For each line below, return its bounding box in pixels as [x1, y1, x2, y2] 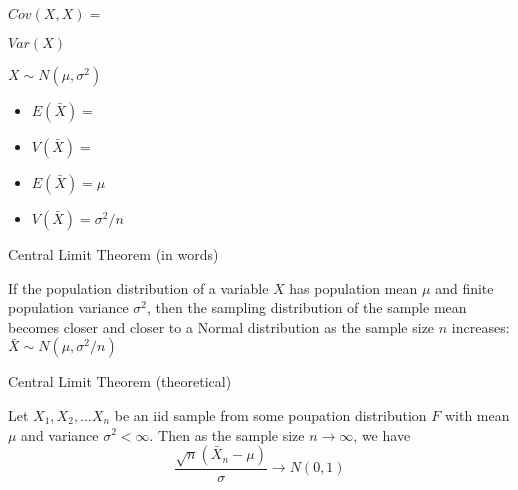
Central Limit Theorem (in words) [8, 244, 219, 264]
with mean [444, 404, 510, 425]
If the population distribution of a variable [8, 277, 269, 298]
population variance [8, 297, 129, 318]
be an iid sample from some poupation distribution [114, 404, 427, 425]
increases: [451, 316, 510, 337]
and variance [21, 424, 99, 445]
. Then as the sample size [149, 424, 305, 445]
